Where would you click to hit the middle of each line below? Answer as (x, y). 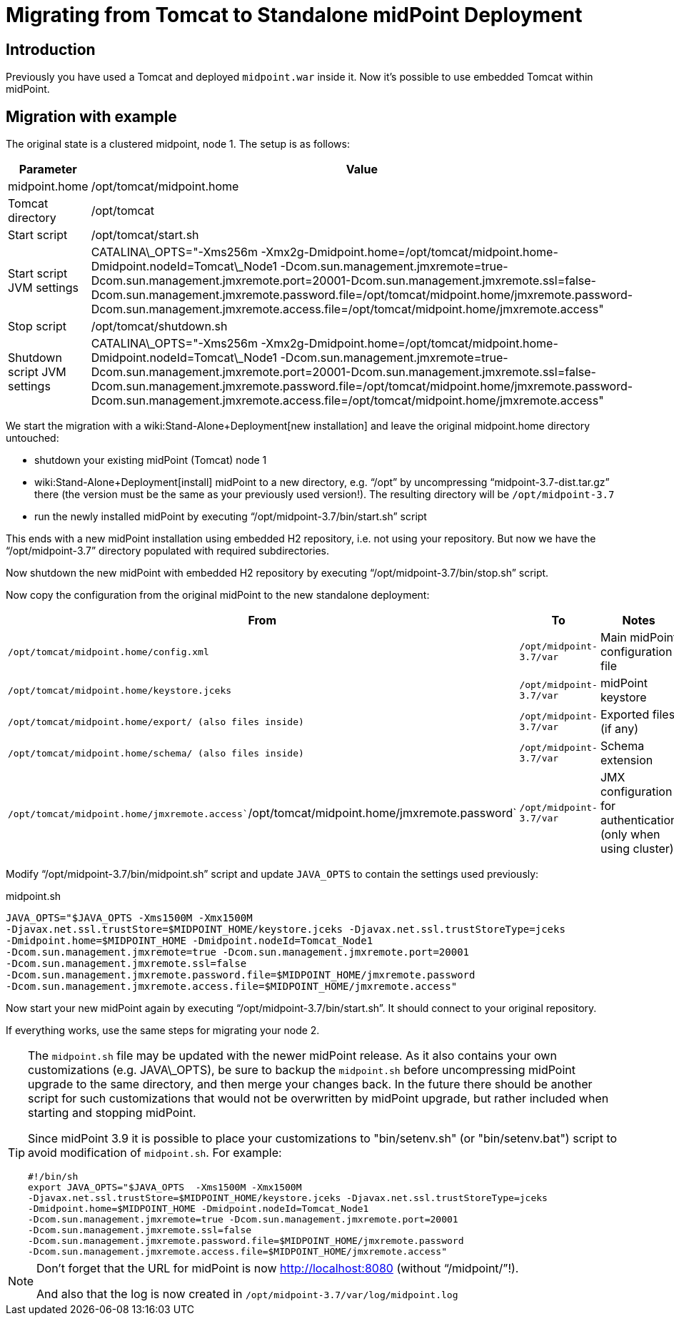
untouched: (32, 438)
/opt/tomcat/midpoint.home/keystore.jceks (120, 690)
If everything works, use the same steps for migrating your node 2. (163, 1031)
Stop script (37, 327)
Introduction (51, 49)
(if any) (619, 729)
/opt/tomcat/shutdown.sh (159, 327)
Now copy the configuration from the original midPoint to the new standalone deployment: (218, 595)
